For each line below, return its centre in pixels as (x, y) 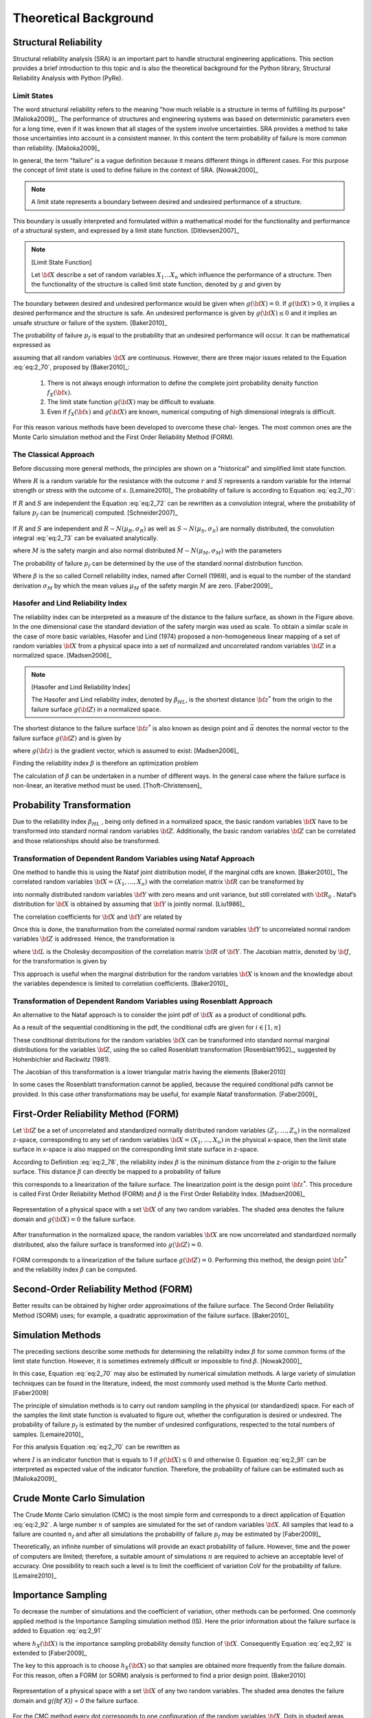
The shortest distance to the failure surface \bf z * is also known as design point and (131, 728)
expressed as (32, 345)
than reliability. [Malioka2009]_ (56, 148)
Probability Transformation (72, 805)
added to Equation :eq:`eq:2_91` (57, 1631)
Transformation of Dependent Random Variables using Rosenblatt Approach (143, 1001)
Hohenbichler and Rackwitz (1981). (62, 1059)
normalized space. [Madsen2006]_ (62, 656)
